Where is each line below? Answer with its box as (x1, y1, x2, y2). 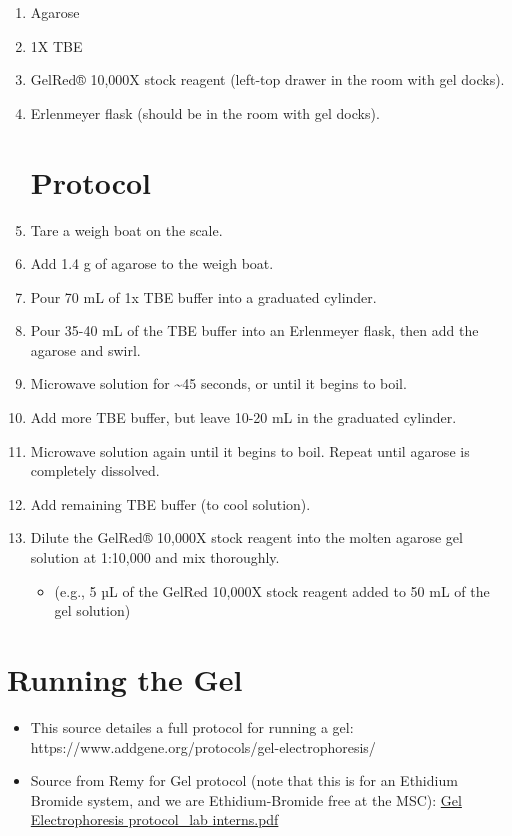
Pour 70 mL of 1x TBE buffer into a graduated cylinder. (30, 286, 377, 307)
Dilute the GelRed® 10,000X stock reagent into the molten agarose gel (30, 527, 463, 548)
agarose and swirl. (30, 339, 141, 360)
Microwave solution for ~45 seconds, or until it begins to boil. (30, 373, 407, 394)
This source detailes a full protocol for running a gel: (30, 716, 354, 737)
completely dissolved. (30, 460, 160, 481)
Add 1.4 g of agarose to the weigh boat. (30, 253, 274, 274)
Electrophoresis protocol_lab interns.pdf (30, 809, 279, 830)
